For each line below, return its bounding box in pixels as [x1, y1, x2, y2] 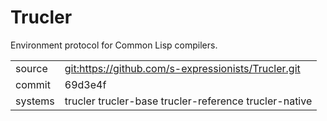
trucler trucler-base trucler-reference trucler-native [64, 94, 313, 108]
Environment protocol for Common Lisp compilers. [10, 39, 218, 51]
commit [15, 77, 51, 91]
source [15, 61, 48, 75]
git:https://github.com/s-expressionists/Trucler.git [64, 61, 301, 75]
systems [15, 94, 55, 108]
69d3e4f [64, 77, 107, 91]
